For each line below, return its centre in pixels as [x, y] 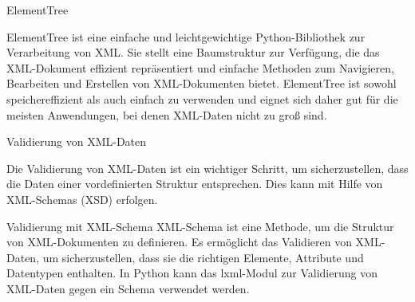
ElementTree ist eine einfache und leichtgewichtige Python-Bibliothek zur [186, 36]
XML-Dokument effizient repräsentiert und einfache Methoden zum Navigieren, [200, 67]
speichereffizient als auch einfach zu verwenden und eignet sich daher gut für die [202, 98]
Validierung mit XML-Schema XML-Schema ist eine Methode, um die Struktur [200, 226]
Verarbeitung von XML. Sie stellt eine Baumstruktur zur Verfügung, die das [193, 52]
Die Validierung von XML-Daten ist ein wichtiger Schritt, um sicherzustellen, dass [207, 168]
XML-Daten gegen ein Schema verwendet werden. [128, 288]
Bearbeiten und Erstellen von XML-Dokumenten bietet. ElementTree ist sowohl [202, 83]
